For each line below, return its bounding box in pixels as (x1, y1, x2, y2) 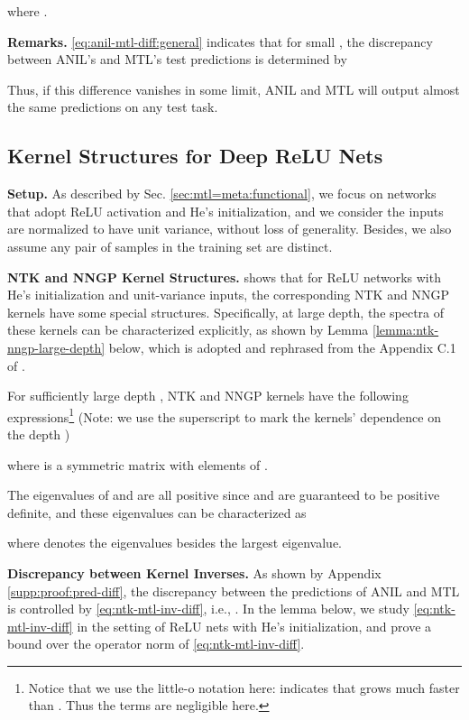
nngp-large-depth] (7, 337, 106, 356)
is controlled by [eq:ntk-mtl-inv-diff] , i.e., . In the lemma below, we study (7, 599, 409, 618)
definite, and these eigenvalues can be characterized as (7, 503, 307, 522)
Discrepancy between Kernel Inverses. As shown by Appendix (7, 563, 382, 582)
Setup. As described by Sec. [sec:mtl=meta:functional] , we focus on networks (7, 184, 437, 203)
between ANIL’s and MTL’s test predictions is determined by (7, 50, 347, 69)
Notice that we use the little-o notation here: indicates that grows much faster (28, 678, 460, 697)
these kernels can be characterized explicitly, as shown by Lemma (7, 320, 369, 339)
